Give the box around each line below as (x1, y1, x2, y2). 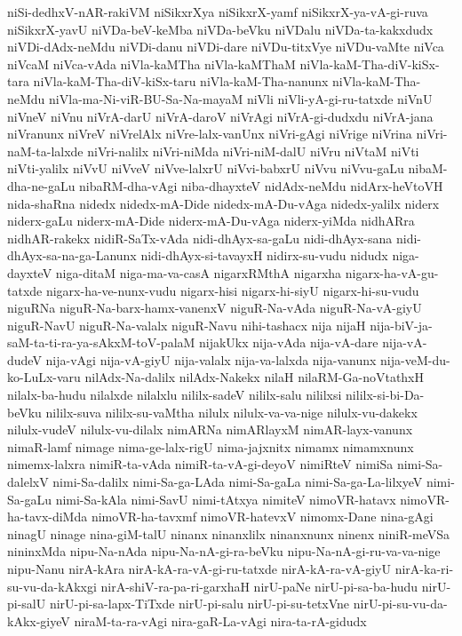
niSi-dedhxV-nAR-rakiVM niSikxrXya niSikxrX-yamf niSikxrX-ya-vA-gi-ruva (7, 3, 428, 20)
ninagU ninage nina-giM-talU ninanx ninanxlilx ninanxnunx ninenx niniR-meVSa (7, 524, 450, 543)
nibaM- (408, 159, 448, 178)
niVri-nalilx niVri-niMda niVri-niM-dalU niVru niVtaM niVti (87, 141, 419, 160)
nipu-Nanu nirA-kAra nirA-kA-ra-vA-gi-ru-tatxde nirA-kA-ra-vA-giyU (7, 560, 391, 577)
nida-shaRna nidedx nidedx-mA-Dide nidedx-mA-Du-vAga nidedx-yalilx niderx (7, 194, 440, 212)
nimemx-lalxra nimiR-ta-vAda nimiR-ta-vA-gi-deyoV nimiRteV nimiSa (7, 455, 394, 473)
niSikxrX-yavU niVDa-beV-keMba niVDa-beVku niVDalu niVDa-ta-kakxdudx (7, 20, 434, 38)
